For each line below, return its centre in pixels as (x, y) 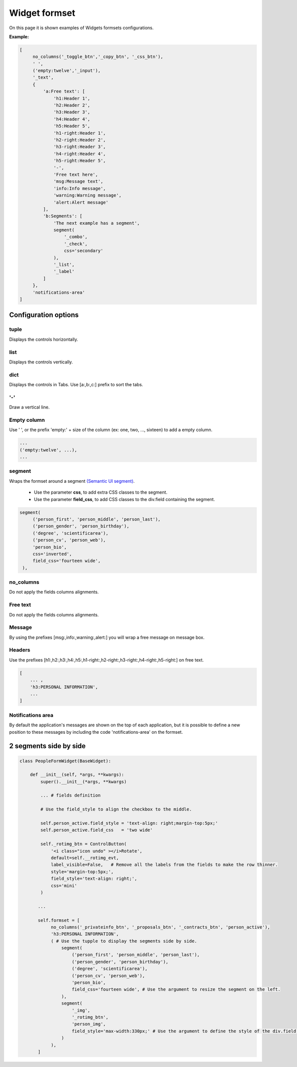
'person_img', (89, 1024)
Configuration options (44, 315)
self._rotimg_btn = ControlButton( (84, 844)
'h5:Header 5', (72, 126)
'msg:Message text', (78, 181)
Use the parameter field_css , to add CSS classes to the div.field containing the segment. (124, 499)
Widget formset (42, 13)
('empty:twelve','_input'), (67, 71)
